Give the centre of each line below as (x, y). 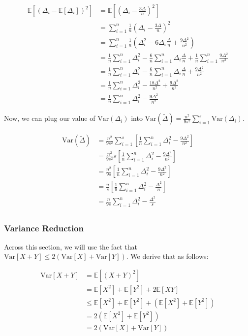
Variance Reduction (44, 228)
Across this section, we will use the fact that (71, 246)
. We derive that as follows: (167, 256)
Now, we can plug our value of (50, 118)
